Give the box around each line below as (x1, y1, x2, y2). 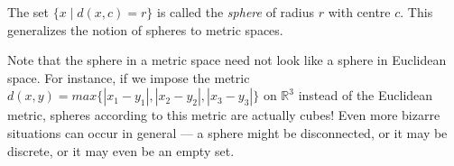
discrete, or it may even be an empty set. (7, 141, 235, 160)
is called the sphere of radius (157, 3, 315, 21)
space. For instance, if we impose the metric (7, 68, 250, 87)
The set (7, 3, 49, 21)
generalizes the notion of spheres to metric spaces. (7, 20, 283, 39)
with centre (328, 3, 391, 21)
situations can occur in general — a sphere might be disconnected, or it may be (7, 123, 448, 142)
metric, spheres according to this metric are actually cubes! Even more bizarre (7, 106, 440, 124)
